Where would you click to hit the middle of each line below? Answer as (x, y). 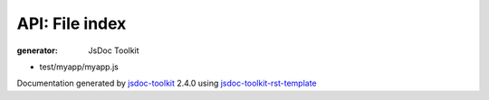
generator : (37, 50)
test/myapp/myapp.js (79, 67)
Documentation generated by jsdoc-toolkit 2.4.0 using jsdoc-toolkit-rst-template (167, 83)
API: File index (72, 23)
